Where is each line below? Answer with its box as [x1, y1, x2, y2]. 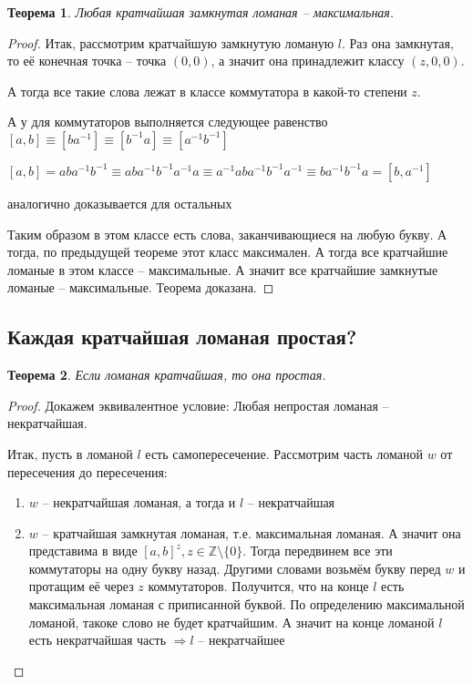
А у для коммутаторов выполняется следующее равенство [7, 112, 328, 131]
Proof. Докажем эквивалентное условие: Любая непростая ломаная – [7, 395, 389, 414]
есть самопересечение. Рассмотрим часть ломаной [145, 444, 423, 463]
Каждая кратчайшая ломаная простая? [7, 322, 357, 351]
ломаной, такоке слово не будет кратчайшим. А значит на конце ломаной [28, 612, 435, 631]
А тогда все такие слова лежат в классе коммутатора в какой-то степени [7, 81, 407, 100]
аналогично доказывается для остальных [7, 193, 232, 212]
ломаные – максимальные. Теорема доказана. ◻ [7, 278, 274, 297]
